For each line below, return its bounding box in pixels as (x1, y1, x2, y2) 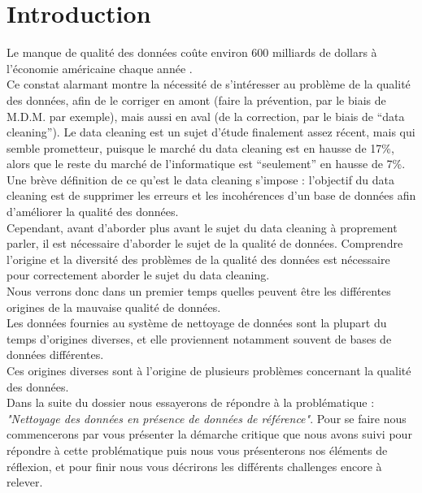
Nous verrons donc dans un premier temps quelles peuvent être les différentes (7, 283, 391, 300)
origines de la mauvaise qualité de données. (7, 298, 221, 315)
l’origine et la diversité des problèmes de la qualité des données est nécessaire (7, 250, 390, 267)
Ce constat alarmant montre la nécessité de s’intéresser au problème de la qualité (7, 76, 411, 93)
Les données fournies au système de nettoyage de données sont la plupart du (7, 314, 387, 331)
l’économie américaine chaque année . (7, 59, 193, 76)
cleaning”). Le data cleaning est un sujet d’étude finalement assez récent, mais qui (7, 123, 415, 141)
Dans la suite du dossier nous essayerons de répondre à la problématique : (7, 394, 375, 411)
